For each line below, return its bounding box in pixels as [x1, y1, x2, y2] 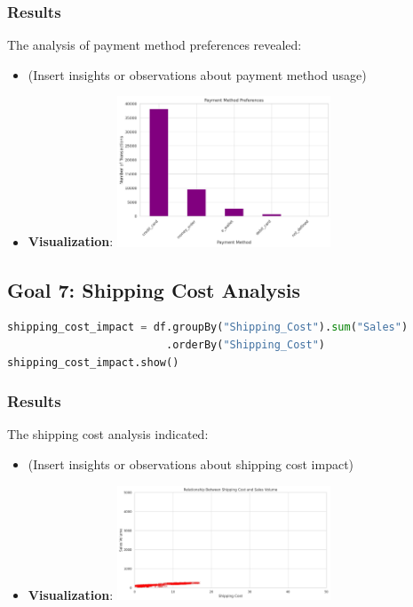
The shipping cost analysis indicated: [7, 425, 209, 443]
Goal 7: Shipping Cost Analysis [7, 276, 301, 303]
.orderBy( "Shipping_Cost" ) [165, 339, 325, 352]
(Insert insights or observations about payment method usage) [28, 65, 367, 84]
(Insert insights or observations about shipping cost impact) [28, 455, 354, 474]
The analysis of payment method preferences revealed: [7, 36, 302, 54]
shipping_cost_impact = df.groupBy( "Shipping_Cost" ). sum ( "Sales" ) [7, 321, 409, 334]
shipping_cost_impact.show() [7, 355, 179, 369]
